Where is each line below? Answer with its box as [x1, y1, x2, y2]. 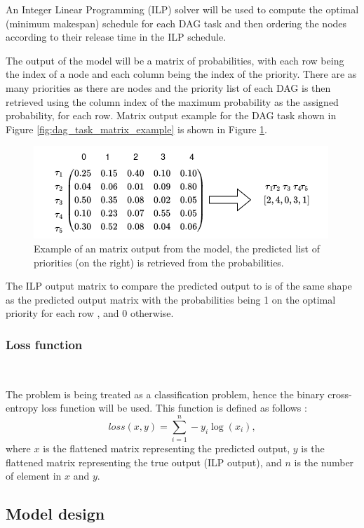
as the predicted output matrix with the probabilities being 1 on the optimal [6, 292, 336, 306]
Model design [6, 503, 105, 524]
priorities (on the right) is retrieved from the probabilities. [34, 255, 284, 269]
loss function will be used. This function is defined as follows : [41, 400, 307, 415]
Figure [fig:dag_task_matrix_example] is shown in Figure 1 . [6, 121, 267, 136]
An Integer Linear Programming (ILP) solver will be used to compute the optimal [6, 2, 359, 16]
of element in [6, 468, 62, 483]
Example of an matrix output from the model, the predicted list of [34, 241, 320, 255]
